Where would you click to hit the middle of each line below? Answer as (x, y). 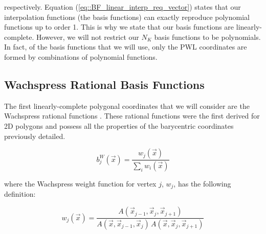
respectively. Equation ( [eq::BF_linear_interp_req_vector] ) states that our (123, 7)
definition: (20, 194)
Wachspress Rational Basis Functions (104, 84)
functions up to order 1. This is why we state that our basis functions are (119, 27)
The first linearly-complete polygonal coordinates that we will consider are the (127, 106)
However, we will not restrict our (87, 37)
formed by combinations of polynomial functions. (81, 56)
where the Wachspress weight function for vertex (80, 184)
